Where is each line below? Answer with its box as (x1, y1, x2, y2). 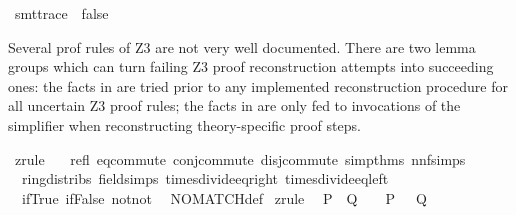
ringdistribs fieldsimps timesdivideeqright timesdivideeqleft (21, 168, 389, 189)
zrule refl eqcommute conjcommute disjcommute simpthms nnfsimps (14, 148, 466, 169)
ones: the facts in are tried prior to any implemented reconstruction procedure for (8, 75, 508, 96)
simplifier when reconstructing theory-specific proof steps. (8, 114, 361, 135)
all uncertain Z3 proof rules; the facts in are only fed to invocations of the (8, 95, 461, 116)
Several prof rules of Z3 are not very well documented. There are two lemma (8, 36, 476, 57)
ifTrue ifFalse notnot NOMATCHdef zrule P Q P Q (21, 187, 427, 208)
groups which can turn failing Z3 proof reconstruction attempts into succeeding (8, 56, 494, 77)
